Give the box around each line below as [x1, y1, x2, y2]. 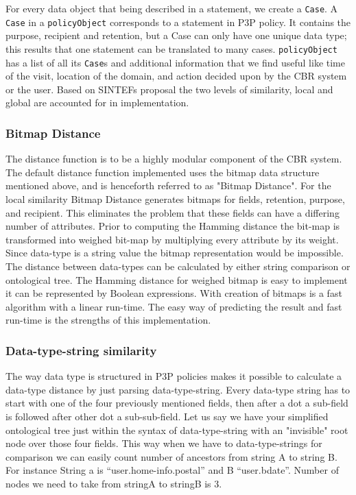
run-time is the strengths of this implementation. [5, 313, 211, 327]
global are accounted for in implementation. [5, 95, 189, 110]
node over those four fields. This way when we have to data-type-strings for [5, 436, 322, 450]
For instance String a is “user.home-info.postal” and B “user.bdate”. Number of [5, 463, 339, 477]
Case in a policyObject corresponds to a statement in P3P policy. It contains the [5, 14, 351, 29]
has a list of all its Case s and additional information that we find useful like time [5, 55, 345, 69]
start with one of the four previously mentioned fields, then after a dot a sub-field [5, 396, 348, 410]
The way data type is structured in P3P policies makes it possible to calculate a [5, 369, 342, 383]
